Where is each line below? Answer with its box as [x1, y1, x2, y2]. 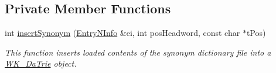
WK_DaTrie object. [5, 57, 77, 70]
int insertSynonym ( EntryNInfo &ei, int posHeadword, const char [5, 27, 240, 39]
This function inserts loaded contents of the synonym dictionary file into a [5, 46, 271, 58]
